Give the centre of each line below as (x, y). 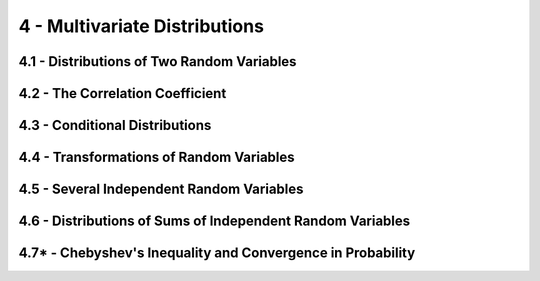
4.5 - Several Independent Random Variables (161, 189)
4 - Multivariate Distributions (141, 26)
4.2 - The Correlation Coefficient (122, 93)
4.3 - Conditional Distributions (115, 125)
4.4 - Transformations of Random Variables (156, 157)
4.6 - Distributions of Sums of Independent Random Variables (214, 221)
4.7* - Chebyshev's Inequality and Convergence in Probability (217, 253)
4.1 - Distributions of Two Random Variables (157, 61)
